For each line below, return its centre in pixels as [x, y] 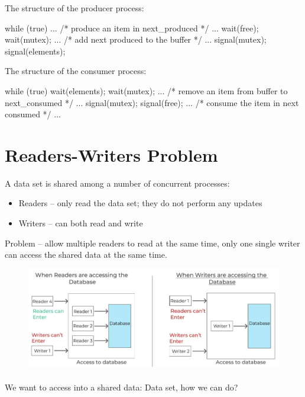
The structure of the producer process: [74, 8]
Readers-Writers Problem [111, 154]
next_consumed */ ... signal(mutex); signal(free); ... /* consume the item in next [152, 102]
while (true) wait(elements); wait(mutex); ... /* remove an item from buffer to [146, 90]
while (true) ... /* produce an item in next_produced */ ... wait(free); [132, 28]
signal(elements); [35, 51]
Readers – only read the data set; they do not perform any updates [140, 203]
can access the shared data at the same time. [86, 254]
